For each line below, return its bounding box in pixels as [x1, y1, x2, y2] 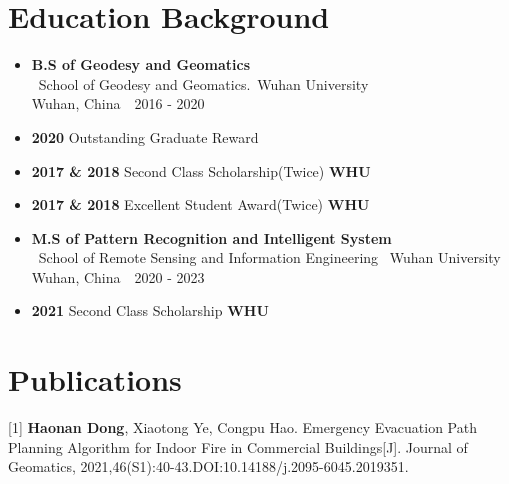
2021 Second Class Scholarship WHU [31, 300, 269, 321]
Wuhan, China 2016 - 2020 [31, 93, 205, 114]
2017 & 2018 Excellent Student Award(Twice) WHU [31, 194, 370, 215]
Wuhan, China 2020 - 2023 [31, 266, 205, 287]
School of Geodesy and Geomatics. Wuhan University [38, 73, 369, 94]
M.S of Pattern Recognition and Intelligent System [31, 227, 392, 248]
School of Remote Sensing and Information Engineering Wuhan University [38, 247, 501, 268]
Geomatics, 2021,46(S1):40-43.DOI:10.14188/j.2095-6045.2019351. [8, 456, 409, 477]
